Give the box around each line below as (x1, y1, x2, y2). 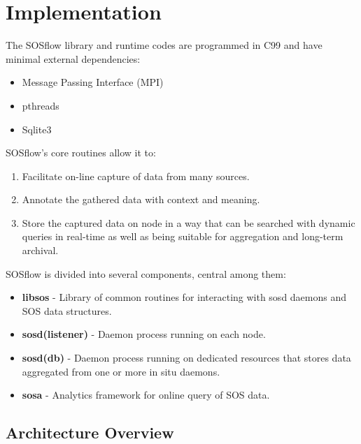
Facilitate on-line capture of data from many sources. (22, 168, 250, 183)
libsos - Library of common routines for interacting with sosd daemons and (22, 290, 347, 304)
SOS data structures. (22, 303, 112, 318)
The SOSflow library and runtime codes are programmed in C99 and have (6, 38, 323, 52)
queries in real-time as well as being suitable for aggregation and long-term (22, 229, 344, 244)
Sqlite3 (22, 121, 52, 136)
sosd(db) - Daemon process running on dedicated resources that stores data (22, 350, 351, 365)
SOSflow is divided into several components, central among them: (6, 266, 286, 281)
